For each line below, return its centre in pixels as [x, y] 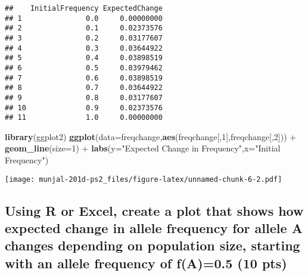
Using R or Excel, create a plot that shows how [154, 210]
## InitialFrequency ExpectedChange [84, 8]
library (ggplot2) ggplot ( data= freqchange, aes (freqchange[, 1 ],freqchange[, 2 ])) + [151, 136]
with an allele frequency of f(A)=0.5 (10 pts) [146, 263]
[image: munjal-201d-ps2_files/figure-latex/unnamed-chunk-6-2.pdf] [144, 179]
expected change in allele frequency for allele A [154, 228]
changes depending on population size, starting [153, 245]
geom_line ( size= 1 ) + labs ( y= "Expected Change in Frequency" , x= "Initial [143, 148]
